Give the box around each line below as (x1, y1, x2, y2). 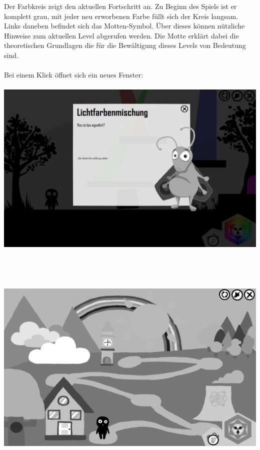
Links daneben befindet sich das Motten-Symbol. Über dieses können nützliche (4, 20, 245, 31)
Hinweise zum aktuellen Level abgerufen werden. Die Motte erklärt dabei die (4, 30, 239, 40)
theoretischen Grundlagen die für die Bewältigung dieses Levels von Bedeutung (4, 40, 246, 50)
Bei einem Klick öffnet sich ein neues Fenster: (4, 69, 143, 80)
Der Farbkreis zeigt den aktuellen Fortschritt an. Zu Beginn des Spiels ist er (4, 1, 237, 11)
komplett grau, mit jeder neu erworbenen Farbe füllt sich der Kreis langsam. (4, 10, 238, 21)
